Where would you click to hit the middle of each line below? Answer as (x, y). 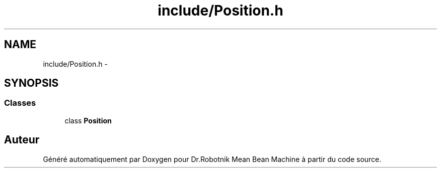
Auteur (22, 140)
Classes (20, 103)
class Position (88, 120)
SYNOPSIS (31, 83)
